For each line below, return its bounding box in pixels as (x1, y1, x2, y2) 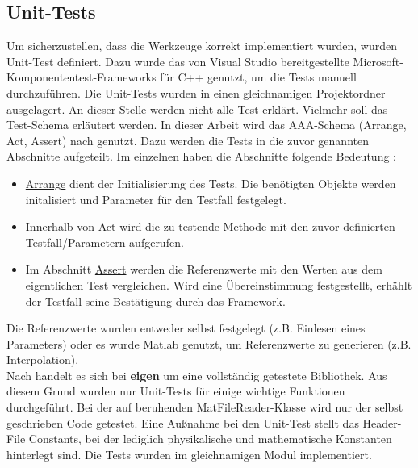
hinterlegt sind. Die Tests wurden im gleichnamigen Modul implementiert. (6, 445, 372, 462)
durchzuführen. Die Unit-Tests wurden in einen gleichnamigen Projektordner (6, 84, 386, 101)
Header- (362, 414, 402, 431)
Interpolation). (6, 351, 79, 368)
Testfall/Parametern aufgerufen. (25, 233, 184, 250)
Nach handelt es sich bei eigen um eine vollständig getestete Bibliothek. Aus (6, 366, 387, 383)
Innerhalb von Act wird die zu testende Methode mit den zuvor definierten (25, 218, 395, 235)
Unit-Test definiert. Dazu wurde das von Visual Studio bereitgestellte (6, 52, 349, 69)
